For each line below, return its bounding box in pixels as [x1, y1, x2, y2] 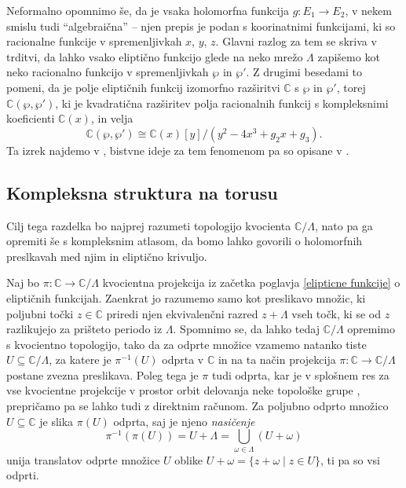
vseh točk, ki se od [291, 305, 381, 321]
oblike [174, 451, 203, 468]
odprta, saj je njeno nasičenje [113, 413, 255, 429]
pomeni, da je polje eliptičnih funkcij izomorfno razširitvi [6, 79, 280, 95]
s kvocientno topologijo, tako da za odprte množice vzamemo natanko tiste [6, 336, 367, 352]
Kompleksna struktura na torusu [6, 180, 278, 204]
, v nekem [345, 2, 392, 18]
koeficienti [6, 110, 55, 127]
